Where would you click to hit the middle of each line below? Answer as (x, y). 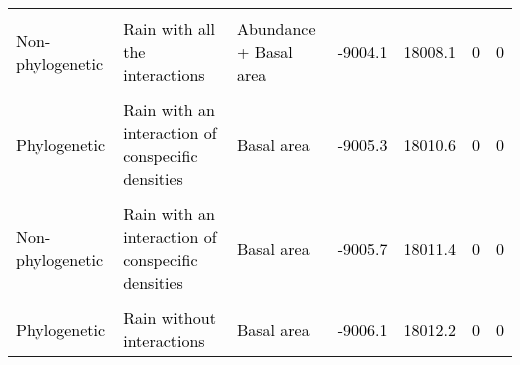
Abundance (276, 28)
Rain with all (169, 28)
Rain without (169, 317)
